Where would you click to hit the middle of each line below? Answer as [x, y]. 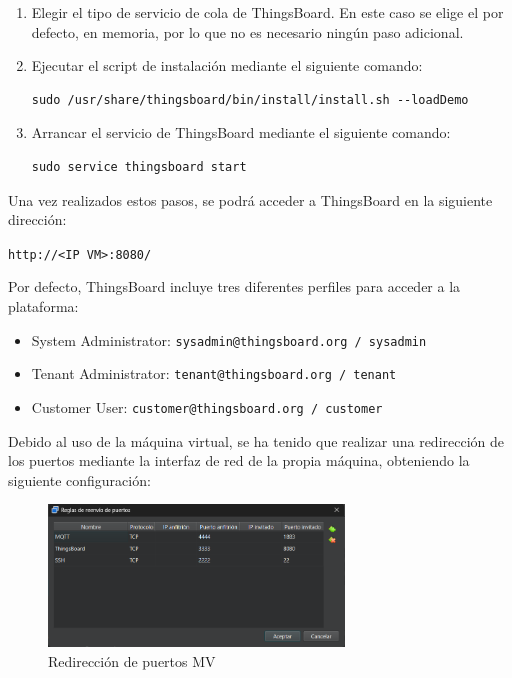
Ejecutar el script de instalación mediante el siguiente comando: [227, 65]
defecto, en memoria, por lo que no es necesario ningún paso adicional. [247, 31]
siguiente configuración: [79, 479]
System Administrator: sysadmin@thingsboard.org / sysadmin [229, 339]
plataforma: [43, 306]
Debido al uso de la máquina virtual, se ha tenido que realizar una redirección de [256, 440]
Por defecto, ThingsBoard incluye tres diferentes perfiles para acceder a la [234, 286]
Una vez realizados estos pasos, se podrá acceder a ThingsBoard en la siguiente [250, 199]
